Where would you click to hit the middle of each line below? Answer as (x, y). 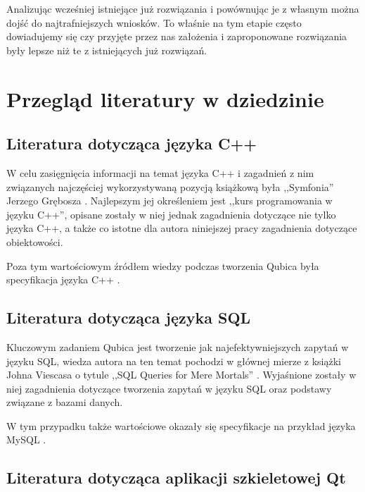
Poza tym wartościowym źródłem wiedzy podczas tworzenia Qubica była (163, 265)
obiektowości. (35, 241)
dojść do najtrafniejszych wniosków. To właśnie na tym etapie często (154, 22)
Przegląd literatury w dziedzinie (165, 98)
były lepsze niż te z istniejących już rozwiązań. (107, 50)
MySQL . (26, 439)
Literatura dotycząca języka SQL (129, 318)
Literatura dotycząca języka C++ (132, 143)
